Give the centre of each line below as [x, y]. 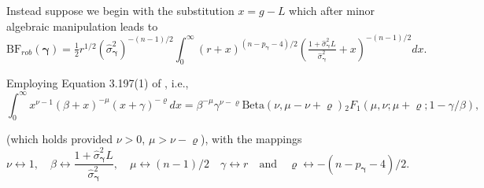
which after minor [332, 10]
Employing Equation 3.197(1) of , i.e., [98, 83]
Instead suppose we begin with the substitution [120, 10]
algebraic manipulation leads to [82, 26]
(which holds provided [60, 139]
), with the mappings [251, 139]
